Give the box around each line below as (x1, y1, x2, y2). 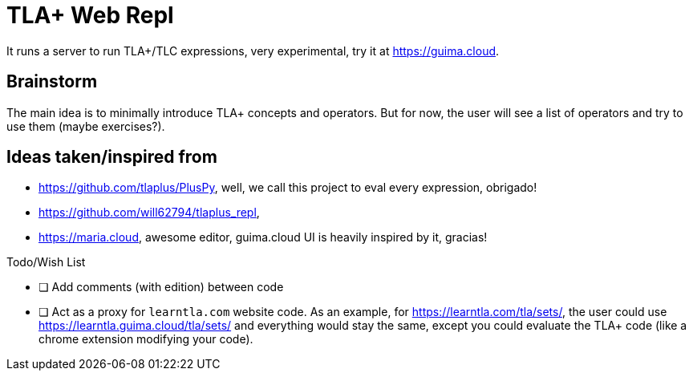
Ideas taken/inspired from (6, 147, 217, 168)
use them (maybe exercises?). (6, 119, 165, 133)
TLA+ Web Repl (6, 2, 174, 29)
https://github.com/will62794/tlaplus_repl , (38, 205, 260, 220)
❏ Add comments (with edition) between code (38, 280, 284, 294)
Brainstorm (6, 71, 98, 92)
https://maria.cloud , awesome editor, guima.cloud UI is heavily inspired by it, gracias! (38, 230, 488, 245)
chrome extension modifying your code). (38, 332, 253, 347)
